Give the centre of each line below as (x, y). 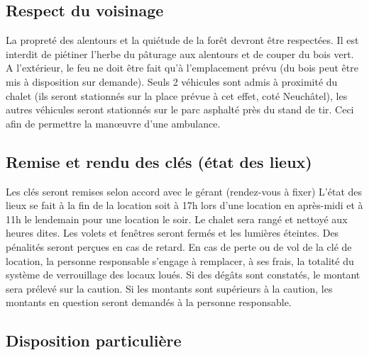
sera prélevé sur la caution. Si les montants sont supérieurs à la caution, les (169, 288)
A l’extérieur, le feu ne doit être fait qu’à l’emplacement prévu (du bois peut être (182, 68)
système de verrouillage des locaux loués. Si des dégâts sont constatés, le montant (183, 275)
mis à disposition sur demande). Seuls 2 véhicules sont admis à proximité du (172, 81)
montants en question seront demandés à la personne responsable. (149, 302)
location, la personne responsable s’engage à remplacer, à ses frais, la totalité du (180, 260)
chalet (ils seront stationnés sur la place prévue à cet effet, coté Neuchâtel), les (177, 95)
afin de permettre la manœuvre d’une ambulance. (113, 123)
